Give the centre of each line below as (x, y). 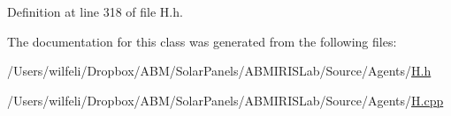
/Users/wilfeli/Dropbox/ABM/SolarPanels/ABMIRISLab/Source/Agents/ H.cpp (225, 100)
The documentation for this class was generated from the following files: (202, 41)
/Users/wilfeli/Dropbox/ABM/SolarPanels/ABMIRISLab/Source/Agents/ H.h (219, 71)
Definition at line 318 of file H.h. (95, 11)
